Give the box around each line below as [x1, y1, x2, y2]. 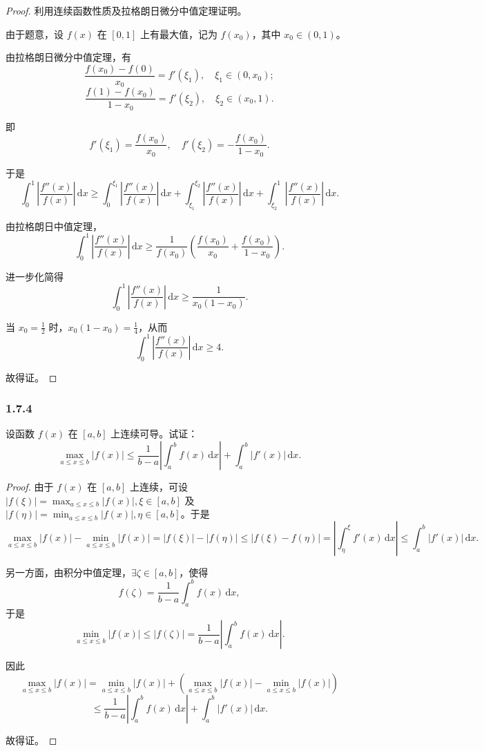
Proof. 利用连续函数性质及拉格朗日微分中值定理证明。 [6, 3, 247, 17]
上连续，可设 [129, 479, 188, 494]
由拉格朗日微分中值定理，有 [6, 50, 131, 64]
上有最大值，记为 [139, 26, 217, 41]
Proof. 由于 [6, 479, 54, 494]
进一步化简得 [6, 269, 64, 283]
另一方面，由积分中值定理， [6, 564, 131, 579]
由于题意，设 [6, 26, 64, 41]
